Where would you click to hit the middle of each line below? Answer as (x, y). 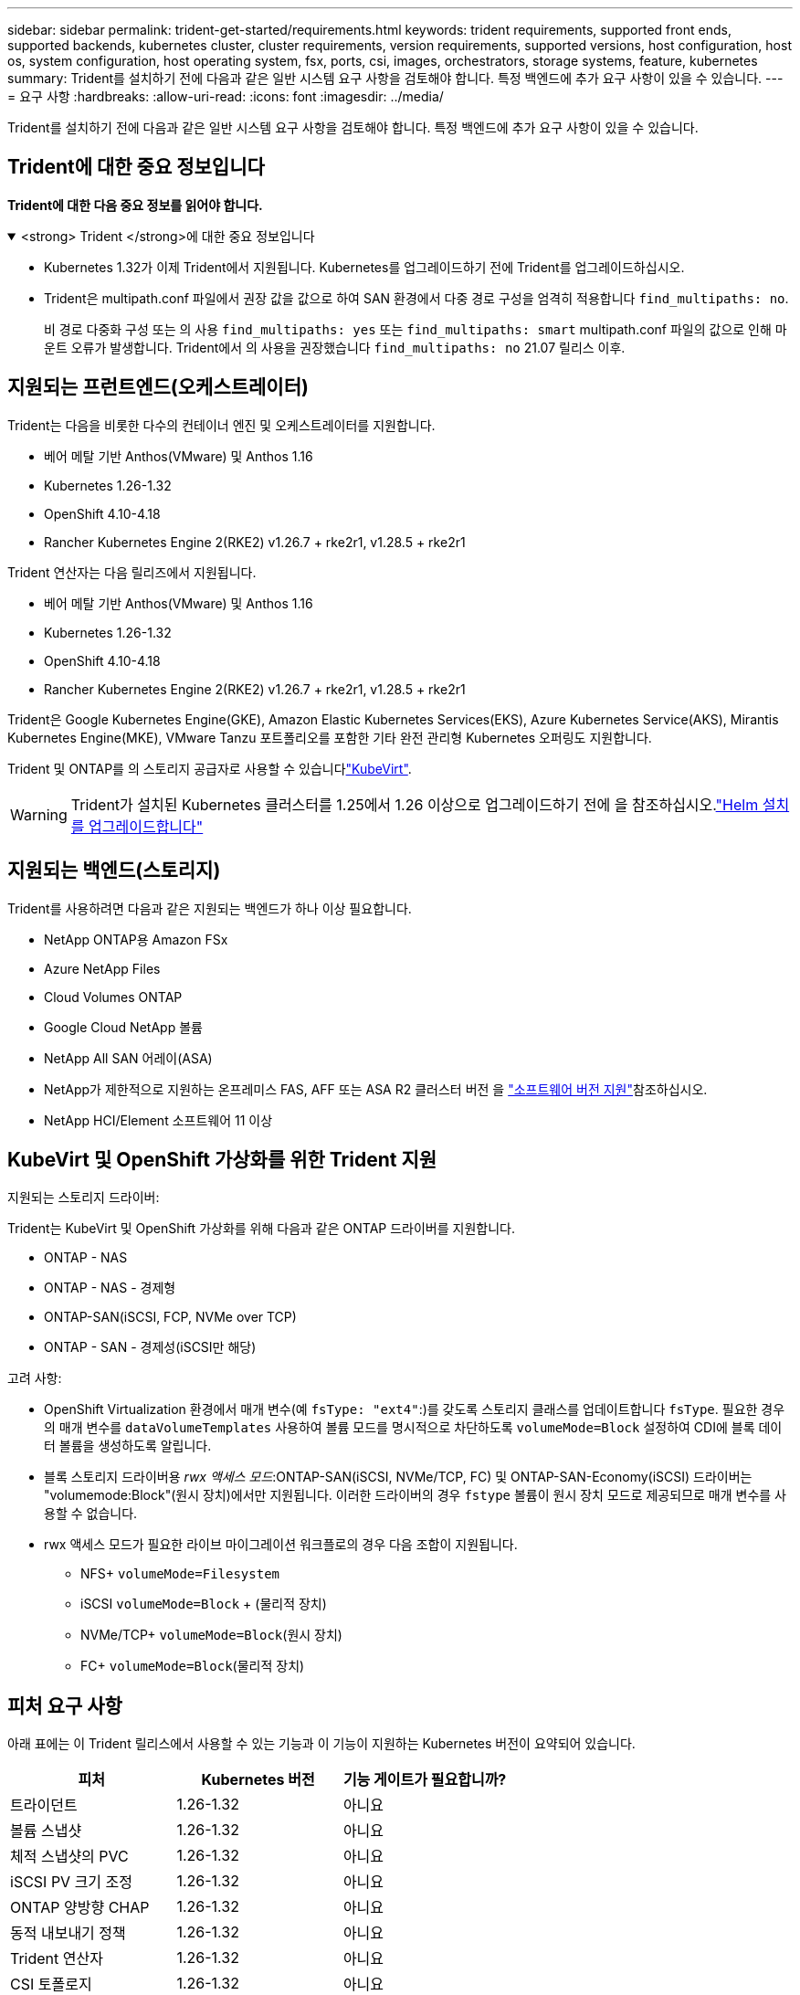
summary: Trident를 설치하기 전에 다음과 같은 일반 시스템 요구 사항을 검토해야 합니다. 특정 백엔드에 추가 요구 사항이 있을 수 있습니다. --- (395, 78)
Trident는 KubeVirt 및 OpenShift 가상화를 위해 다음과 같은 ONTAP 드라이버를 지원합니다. (261, 1229)
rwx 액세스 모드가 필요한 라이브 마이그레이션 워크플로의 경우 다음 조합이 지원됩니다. (281, 1545)
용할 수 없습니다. (91, 1514)
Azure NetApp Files (102, 968)
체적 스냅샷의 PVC (69, 1857)
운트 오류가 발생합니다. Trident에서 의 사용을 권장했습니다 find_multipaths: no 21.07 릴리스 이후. (335, 347)
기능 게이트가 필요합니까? (425, 1780)
